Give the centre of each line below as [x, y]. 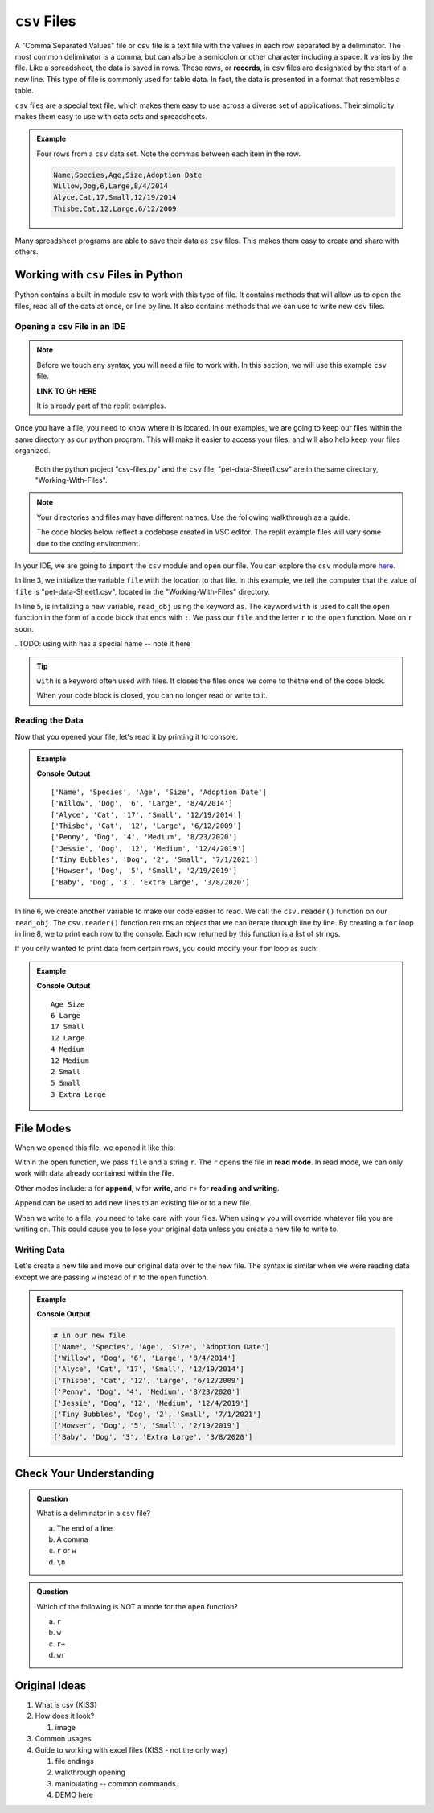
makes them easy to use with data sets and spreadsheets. [111, 116]
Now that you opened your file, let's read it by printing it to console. [127, 736]
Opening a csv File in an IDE [70, 327]
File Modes [43, 1128]
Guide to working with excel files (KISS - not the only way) [131, 1749]
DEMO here [74, 1795]
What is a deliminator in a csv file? [94, 1514]
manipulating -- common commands [116, 1783]
